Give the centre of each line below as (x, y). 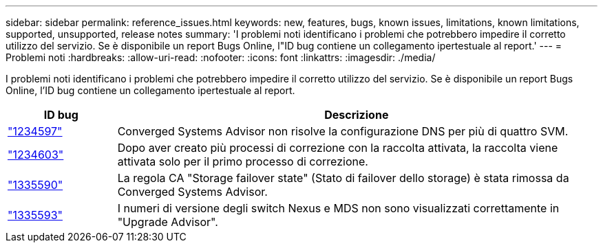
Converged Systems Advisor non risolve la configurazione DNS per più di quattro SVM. (343, 131)
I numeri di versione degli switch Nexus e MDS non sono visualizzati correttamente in (338, 208)
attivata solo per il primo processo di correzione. (243, 161)
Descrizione (357, 115)
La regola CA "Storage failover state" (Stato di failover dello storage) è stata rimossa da (343, 178)
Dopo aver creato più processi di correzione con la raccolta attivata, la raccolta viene (338, 148)
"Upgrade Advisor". (168, 222)
